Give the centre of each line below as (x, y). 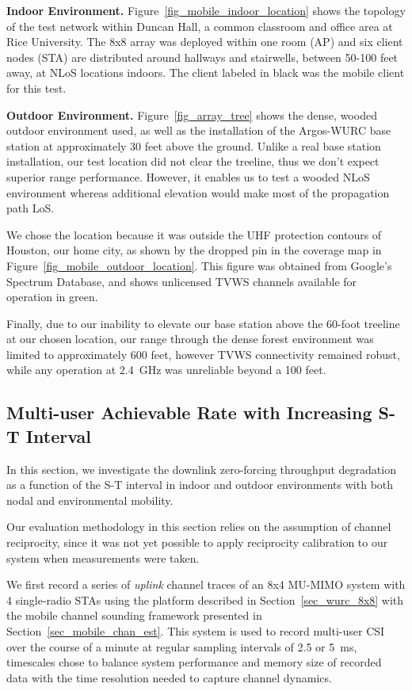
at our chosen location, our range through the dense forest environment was (190, 339)
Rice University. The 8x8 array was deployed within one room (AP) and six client (205, 42)
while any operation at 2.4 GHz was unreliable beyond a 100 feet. (166, 370)
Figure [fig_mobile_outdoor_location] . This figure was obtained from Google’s (199, 265)
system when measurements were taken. (103, 557)
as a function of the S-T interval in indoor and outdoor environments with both (200, 485)
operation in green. (52, 297)
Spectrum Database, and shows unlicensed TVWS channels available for (182, 281)
